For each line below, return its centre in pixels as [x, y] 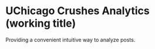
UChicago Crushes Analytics [78, 11]
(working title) [41, 23]
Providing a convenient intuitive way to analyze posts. [70, 40]
